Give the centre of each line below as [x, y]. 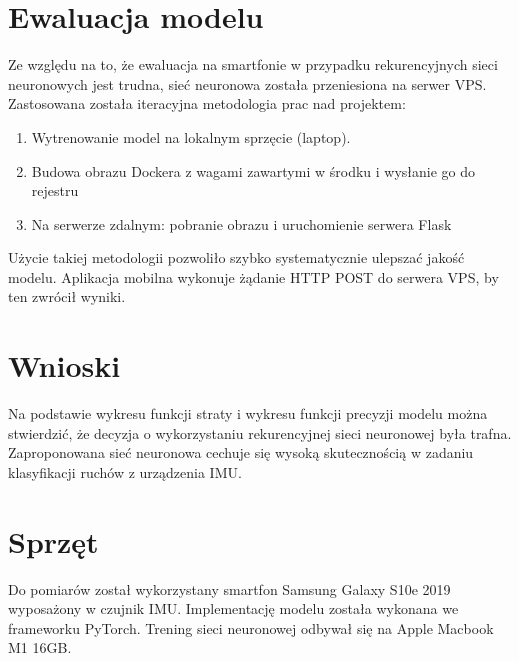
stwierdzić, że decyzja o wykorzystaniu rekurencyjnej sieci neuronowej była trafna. [260, 432]
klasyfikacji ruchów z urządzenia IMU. [125, 471]
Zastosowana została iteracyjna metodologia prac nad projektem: [207, 103]
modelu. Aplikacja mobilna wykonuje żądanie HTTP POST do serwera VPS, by [253, 276]
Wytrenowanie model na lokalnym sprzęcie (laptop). [191, 136]
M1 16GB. [40, 647]
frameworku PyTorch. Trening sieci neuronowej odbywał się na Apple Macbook [251, 627]
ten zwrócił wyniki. [67, 296]
